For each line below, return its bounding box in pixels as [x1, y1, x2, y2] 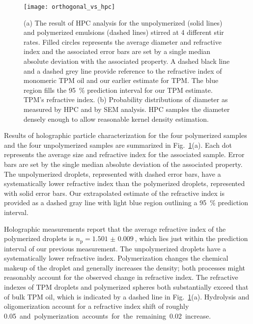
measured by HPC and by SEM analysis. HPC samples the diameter [24, 104, 230, 114]
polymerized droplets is [4, 233, 74, 243]
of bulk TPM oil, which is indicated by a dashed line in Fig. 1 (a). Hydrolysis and [4, 291, 250, 301]
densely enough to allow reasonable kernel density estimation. [24, 113, 209, 124]
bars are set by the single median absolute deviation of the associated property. [4, 159, 243, 169]
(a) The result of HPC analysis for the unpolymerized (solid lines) [24, 17, 223, 27]
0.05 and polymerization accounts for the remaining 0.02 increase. [4, 310, 211, 321]
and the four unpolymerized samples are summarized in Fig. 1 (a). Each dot [4, 139, 232, 150]
